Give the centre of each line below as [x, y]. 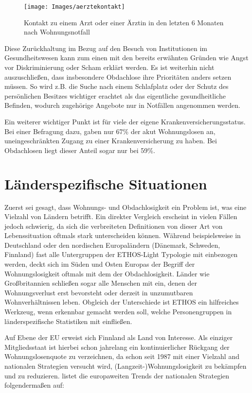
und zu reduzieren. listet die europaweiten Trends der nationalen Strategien [117, 375]
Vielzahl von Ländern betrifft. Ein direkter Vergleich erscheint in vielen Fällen [121, 216]
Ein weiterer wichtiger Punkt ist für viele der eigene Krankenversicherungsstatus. [125, 121]
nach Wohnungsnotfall [57, 32]
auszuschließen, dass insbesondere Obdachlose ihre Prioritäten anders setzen [118, 77]
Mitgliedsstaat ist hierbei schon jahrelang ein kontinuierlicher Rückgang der [117, 347]
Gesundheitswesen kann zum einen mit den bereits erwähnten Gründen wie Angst [126, 58]
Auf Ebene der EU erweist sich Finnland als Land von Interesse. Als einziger [119, 337]
